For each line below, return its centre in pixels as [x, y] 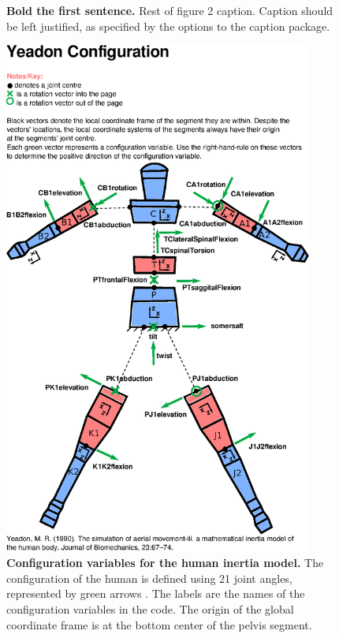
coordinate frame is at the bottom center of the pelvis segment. [159, 624]
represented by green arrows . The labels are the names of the [156, 593]
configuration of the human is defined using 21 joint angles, [149, 578]
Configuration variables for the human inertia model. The [165, 563]
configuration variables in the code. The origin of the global [150, 609]
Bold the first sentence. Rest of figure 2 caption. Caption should [170, 10]
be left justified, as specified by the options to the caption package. [168, 26]
